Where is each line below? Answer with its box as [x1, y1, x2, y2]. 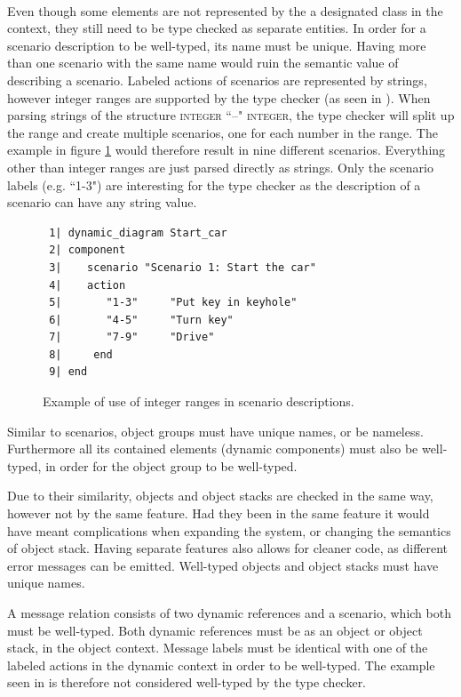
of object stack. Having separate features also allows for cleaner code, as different [7, 539, 449, 557]
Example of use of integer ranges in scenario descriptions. [43, 392, 354, 411]
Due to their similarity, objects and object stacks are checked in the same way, [7, 486, 433, 505]
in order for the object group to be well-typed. [45, 456, 298, 475]
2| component [49, 244, 126, 257]
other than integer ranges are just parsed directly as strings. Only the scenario [7, 157, 433, 176]
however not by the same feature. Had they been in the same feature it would [7, 504, 430, 523]
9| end [49, 365, 88, 379]
